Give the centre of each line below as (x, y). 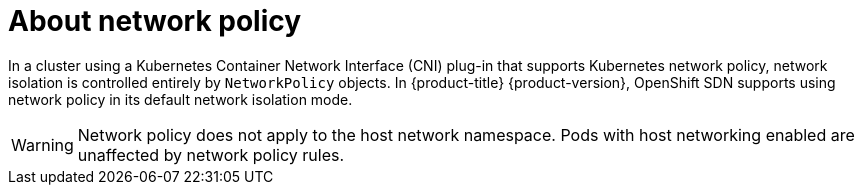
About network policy (155, 21)
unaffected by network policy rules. (211, 154)
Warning (42, 144)
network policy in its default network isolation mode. (180, 99)
